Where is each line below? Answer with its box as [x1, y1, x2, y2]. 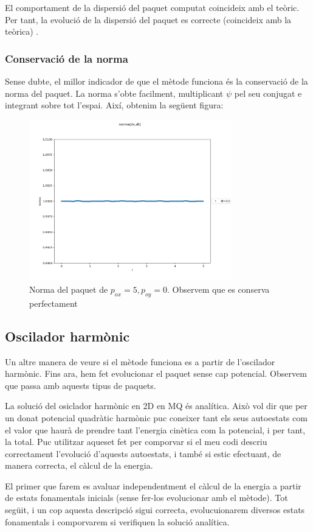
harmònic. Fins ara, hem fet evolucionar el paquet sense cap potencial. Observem [5, 367, 307, 380]
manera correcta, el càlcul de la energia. [5, 459, 153, 472]
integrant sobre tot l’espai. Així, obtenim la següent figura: [5, 99, 224, 111]
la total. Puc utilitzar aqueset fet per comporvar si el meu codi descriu [5, 435, 267, 448]
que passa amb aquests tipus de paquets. [5, 379, 156, 391]
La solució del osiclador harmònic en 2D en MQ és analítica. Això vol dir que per [5, 399, 308, 412]
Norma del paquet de [29, 282, 108, 295]
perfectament [29, 296, 78, 309]
